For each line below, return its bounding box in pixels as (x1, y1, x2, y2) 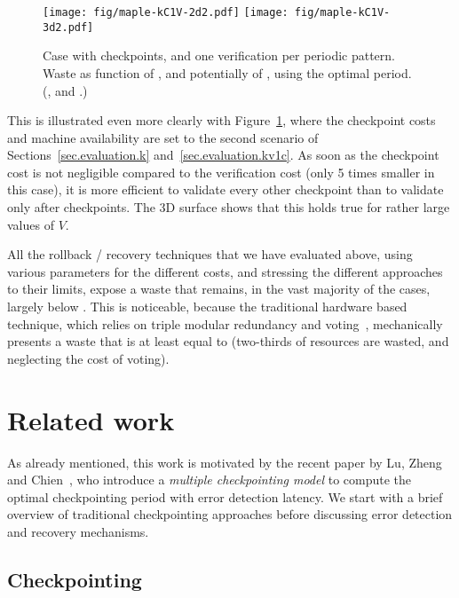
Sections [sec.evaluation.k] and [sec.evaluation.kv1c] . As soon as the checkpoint (7, 146, 439, 164)
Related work (7, 401, 175, 437)
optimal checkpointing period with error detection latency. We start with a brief (7, 487, 443, 506)
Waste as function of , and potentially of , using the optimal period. (43, 63, 412, 82)
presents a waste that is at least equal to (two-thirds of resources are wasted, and (7, 332, 449, 350)
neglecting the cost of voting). (7, 349, 170, 367)
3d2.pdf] (43, 20, 94, 34)
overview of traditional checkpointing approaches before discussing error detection (7, 505, 453, 523)
